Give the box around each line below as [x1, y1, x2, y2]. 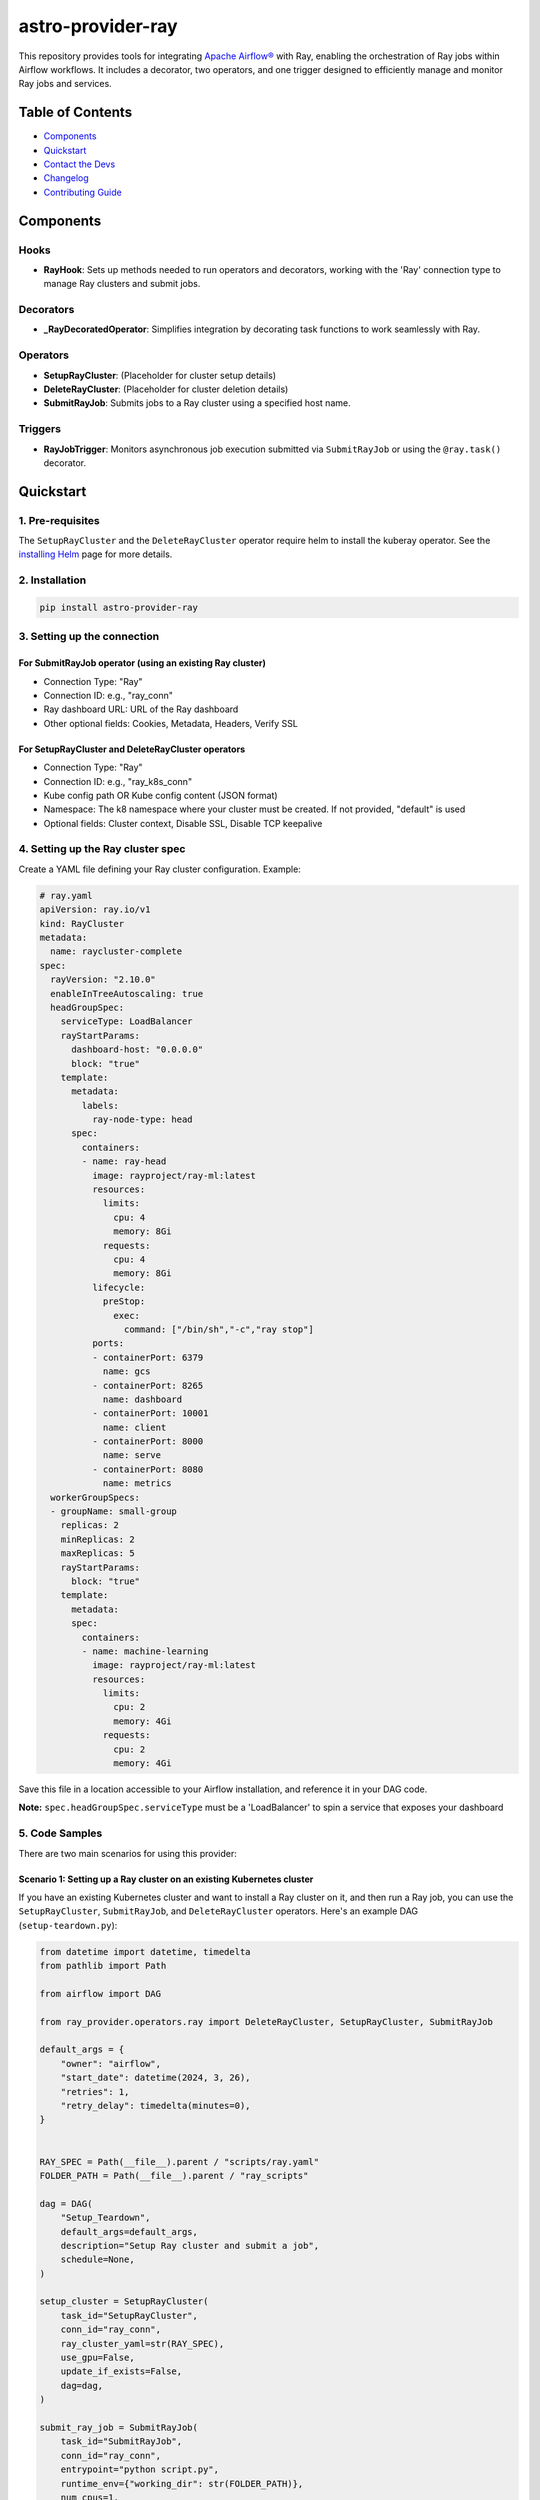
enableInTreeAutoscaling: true [50, 988, 204, 999]
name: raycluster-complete [50, 946, 183, 957]
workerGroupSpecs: [50, 1491, 140, 1503]
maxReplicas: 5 [60, 1548, 135, 1559]
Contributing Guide [43, 186, 122, 198]
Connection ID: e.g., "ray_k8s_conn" [43, 775, 193, 787]
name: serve [102, 1450, 162, 1461]
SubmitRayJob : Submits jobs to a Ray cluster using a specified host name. [43, 397, 351, 409]
